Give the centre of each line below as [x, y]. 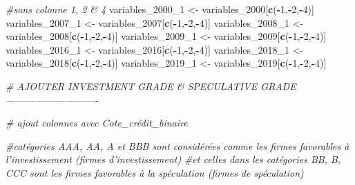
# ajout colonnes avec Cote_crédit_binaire [97, 123]
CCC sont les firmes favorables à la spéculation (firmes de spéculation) [155, 172]
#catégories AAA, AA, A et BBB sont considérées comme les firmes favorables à [177, 145]
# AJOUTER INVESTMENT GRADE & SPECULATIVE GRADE [151, 86]
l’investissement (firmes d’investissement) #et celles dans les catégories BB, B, [173, 159]
